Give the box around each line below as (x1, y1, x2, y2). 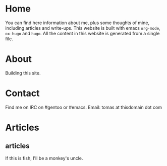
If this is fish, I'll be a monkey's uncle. (5, 155, 83, 161)
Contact (5, 88, 40, 99)
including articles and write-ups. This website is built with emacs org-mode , (5, 25, 160, 31)
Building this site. (5, 70, 41, 76)
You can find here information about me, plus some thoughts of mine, (5, 20, 150, 26)
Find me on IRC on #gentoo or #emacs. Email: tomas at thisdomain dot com (5, 104, 162, 110)
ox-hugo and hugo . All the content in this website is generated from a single (5, 30, 160, 36)
